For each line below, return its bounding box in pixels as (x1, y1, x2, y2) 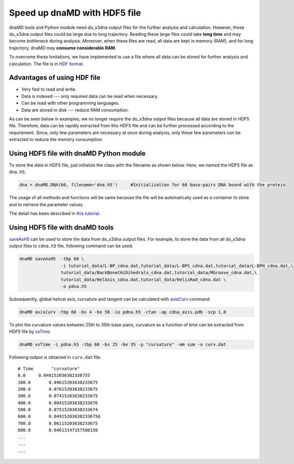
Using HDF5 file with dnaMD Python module (9, 149, 146, 158)
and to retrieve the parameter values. (9, 201, 84, 208)
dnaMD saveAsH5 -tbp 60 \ (19, 256, 84, 262)
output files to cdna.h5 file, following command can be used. (9, 243, 133, 249)
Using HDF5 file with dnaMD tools (9, 223, 114, 232)
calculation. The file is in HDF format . (9, 61, 84, 67)
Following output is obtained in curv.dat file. (9, 354, 101, 360)
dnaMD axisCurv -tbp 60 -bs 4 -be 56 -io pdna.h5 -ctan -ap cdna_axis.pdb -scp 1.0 (19, 309, 226, 315)
